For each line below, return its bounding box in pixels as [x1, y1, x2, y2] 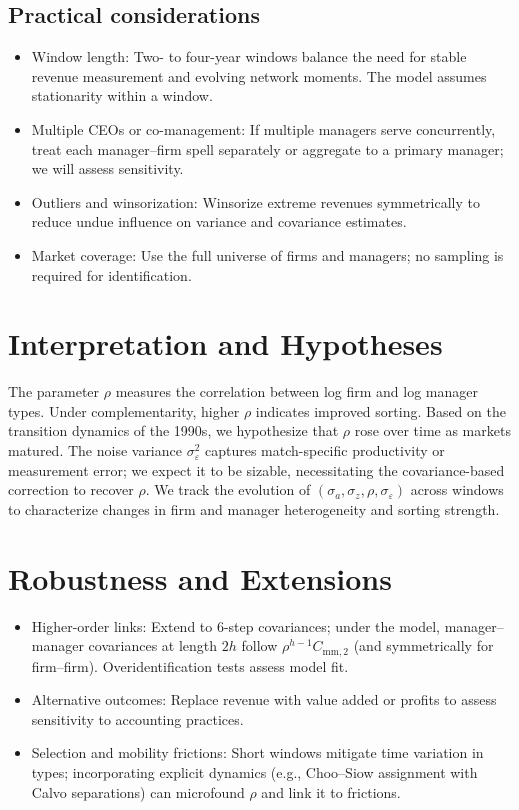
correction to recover [8, 479, 134, 500]
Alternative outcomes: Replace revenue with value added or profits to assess [31, 689, 497, 710]
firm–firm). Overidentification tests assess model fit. [31, 655, 349, 676]
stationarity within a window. [31, 85, 213, 106]
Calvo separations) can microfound [31, 781, 245, 802]
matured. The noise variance [8, 440, 182, 461]
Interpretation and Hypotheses [8, 323, 443, 364]
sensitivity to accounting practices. [31, 708, 244, 729]
